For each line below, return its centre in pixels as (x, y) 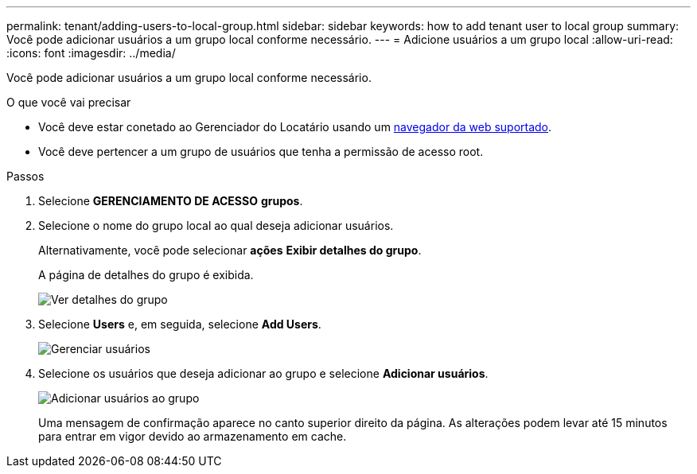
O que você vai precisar (69, 102)
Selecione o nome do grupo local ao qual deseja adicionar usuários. (216, 225)
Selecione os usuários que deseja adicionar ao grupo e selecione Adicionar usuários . (263, 373)
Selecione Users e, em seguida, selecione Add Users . (180, 324)
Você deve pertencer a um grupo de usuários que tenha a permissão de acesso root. (261, 152)
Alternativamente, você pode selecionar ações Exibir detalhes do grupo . (230, 250)
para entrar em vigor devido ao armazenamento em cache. (193, 436)
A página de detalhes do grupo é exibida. (146, 275)
